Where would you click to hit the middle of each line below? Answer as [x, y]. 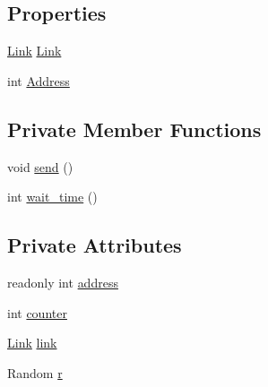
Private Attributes [95, 245]
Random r [35, 372]
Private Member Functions [134, 129]
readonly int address [63, 282]
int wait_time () [52, 197]
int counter [37, 312]
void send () [40, 166]
